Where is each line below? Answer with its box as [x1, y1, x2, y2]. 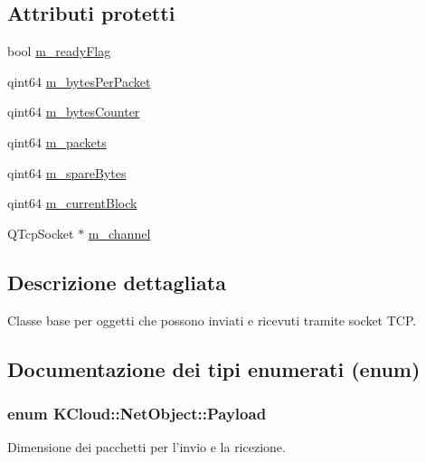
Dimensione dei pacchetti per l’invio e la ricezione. [7, 438, 286, 457]
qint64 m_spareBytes [7, 163, 127, 182]
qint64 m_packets [7, 132, 107, 151]
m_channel [88, 223, 151, 242]
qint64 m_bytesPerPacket [7, 71, 151, 90]
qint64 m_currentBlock [7, 193, 137, 212]
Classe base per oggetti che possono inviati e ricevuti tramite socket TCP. [7, 310, 417, 329]
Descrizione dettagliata [7, 268, 226, 296]
